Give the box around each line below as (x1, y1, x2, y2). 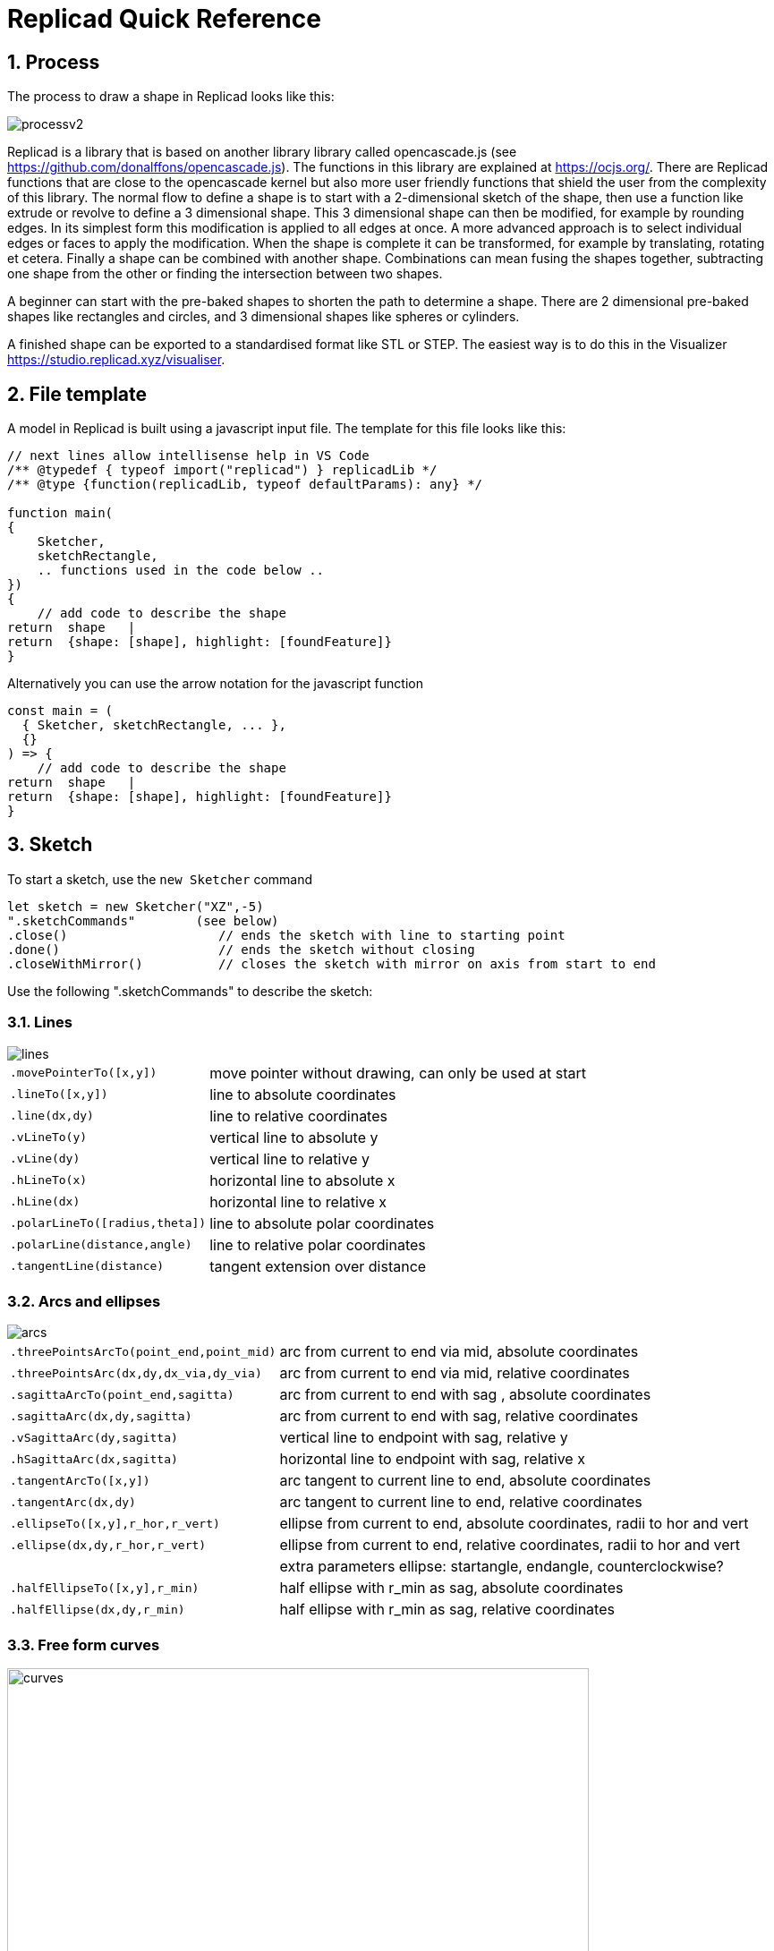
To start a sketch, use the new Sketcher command (7, 871, 313, 887)
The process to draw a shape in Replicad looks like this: (7, 89, 335, 105)
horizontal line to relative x (209, 1192, 387, 1211)
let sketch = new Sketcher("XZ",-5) (7, 899, 264, 914)
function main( (7, 506, 114, 521)
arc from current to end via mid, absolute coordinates (279, 1342, 639, 1361)
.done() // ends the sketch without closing (7, 941, 475, 957)
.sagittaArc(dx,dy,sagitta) (10, 1409, 192, 1423)
